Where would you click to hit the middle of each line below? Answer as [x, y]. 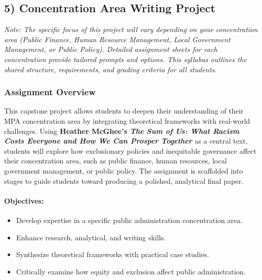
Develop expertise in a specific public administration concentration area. [129, 220]
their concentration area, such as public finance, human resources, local [116, 161]
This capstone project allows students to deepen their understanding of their [124, 111]
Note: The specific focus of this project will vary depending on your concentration [131, 29]
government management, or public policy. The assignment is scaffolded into [124, 170]
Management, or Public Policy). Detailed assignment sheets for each [111, 49]
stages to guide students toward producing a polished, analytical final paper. [124, 180]
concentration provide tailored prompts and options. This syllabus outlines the [125, 59]
